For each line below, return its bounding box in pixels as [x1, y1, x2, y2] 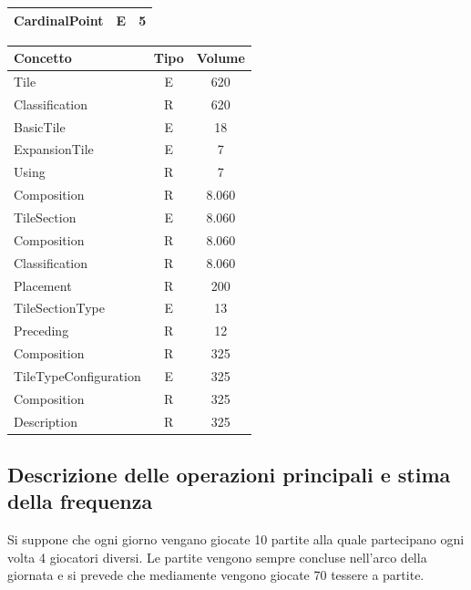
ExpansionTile [14, 140, 94, 159]
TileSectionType [14, 298, 105, 317]
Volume [196, 48, 245, 67]
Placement [14, 275, 72, 295]
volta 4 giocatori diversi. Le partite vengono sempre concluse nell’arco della [7, 547, 427, 566]
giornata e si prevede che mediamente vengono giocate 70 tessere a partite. [7, 565, 425, 585]
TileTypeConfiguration [14, 366, 141, 385]
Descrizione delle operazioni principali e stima [7, 461, 451, 489]
